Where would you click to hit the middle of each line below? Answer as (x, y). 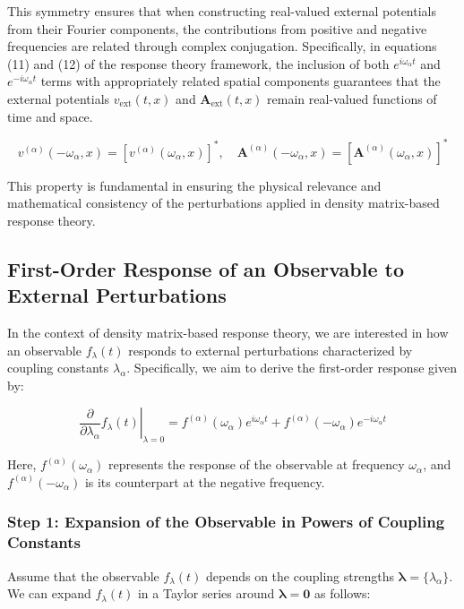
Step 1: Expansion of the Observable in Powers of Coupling (226, 522)
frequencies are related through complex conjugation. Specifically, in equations (222, 46)
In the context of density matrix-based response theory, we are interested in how (228, 333)
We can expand (49, 593)
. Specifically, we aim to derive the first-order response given (292, 368)
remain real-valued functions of (352, 98)
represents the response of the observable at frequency (256, 464)
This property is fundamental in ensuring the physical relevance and (194, 185)
